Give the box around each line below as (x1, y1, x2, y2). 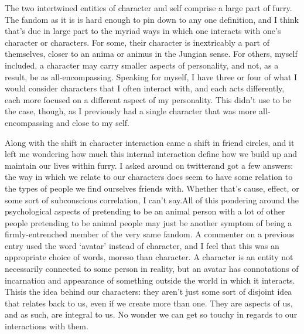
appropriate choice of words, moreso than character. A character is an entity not (5, 251, 293, 263)
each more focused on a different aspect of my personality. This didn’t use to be (5, 93, 291, 105)
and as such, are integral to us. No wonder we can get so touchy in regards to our (5, 308, 298, 321)
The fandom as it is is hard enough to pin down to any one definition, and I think (5, 13, 299, 25)
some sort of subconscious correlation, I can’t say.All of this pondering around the (5, 193, 299, 206)
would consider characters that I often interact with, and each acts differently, (5, 82, 285, 94)
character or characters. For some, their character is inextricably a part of (5, 36, 269, 48)
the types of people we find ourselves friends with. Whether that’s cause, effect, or (5, 182, 299, 194)
